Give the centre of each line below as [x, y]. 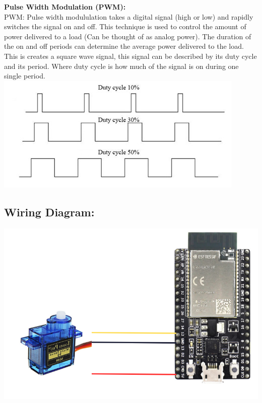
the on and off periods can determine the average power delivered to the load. [124, 46]
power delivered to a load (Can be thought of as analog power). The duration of [128, 36]
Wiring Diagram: [49, 212]
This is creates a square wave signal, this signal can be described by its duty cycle [130, 56]
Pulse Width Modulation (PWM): [65, 7]
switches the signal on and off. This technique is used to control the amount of [125, 26]
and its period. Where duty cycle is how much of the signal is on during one [121, 66]
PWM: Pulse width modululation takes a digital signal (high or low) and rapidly [129, 16]
